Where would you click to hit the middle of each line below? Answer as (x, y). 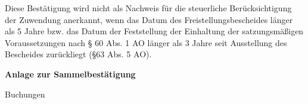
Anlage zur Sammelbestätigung (70, 74)
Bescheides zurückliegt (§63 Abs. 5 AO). (78, 54)
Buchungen (25, 94)
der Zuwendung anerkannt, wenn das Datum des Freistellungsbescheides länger (149, 19)
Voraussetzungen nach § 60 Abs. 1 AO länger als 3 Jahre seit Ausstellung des (146, 42)
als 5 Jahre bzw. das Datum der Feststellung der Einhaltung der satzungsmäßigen (154, 31)
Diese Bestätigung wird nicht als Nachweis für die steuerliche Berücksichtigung (148, 8)
